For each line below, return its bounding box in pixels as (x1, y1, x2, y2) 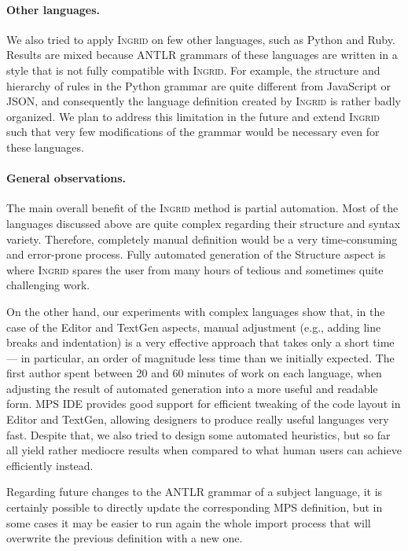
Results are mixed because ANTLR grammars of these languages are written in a (6, 46, 398, 63)
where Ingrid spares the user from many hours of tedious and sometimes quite (6, 261, 384, 277)
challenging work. (6, 277, 90, 293)
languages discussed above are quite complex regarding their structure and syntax (6, 215, 401, 231)
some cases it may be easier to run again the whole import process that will (6, 514, 371, 531)
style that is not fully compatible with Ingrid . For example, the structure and (6, 61, 380, 78)
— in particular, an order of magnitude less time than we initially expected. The (6, 349, 395, 365)
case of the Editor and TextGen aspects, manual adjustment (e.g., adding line (6, 318, 381, 335)
